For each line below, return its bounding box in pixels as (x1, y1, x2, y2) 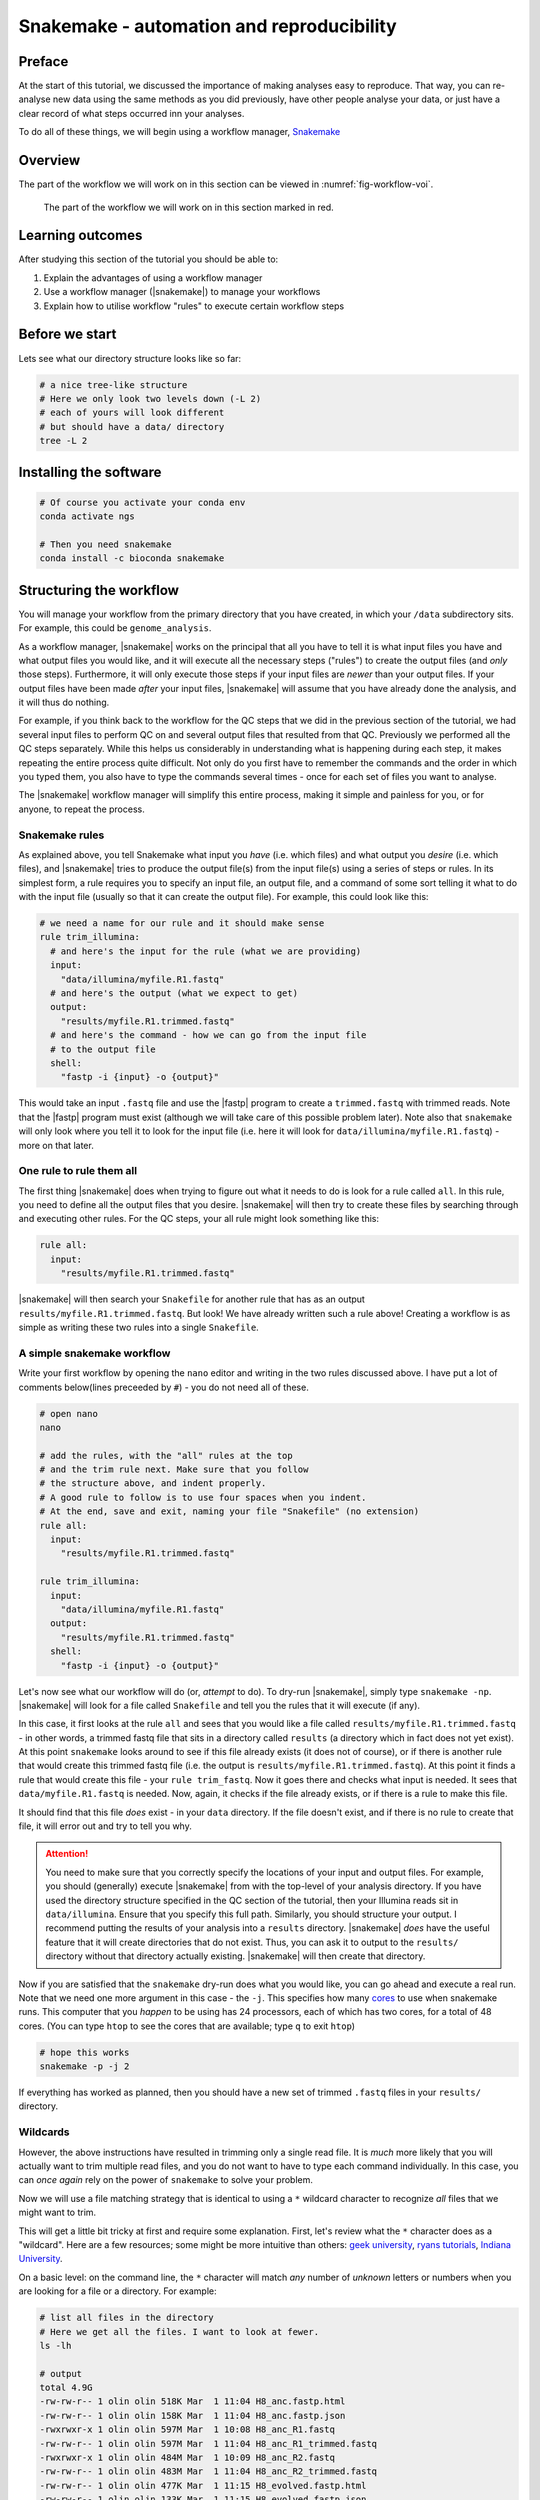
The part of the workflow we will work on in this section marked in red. (43, 201, 334, 213)
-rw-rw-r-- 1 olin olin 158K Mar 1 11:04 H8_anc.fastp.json (39, 2410, 346, 2421)
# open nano (39, 1408, 99, 1419)
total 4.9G (39, 2382, 93, 2394)
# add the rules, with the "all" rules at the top (39, 1450, 294, 1461)
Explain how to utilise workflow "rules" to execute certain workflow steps (43, 300, 345, 312)
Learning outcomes (18, 227, 143, 244)
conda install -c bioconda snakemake (39, 553, 225, 564)
